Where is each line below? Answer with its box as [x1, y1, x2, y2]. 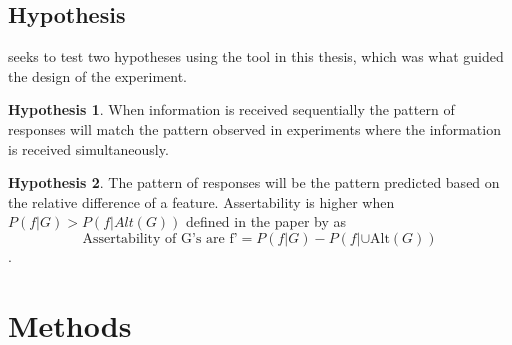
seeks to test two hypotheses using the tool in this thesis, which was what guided [8, 46, 504, 67]
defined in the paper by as [186, 211, 347, 232]
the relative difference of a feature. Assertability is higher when [8, 191, 395, 212]
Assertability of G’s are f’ [82, 231, 238, 246]
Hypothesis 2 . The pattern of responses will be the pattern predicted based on [8, 172, 500, 193]
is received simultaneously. [8, 138, 169, 159]
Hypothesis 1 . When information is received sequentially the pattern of [8, 99, 455, 120]
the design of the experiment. [8, 65, 188, 86]
